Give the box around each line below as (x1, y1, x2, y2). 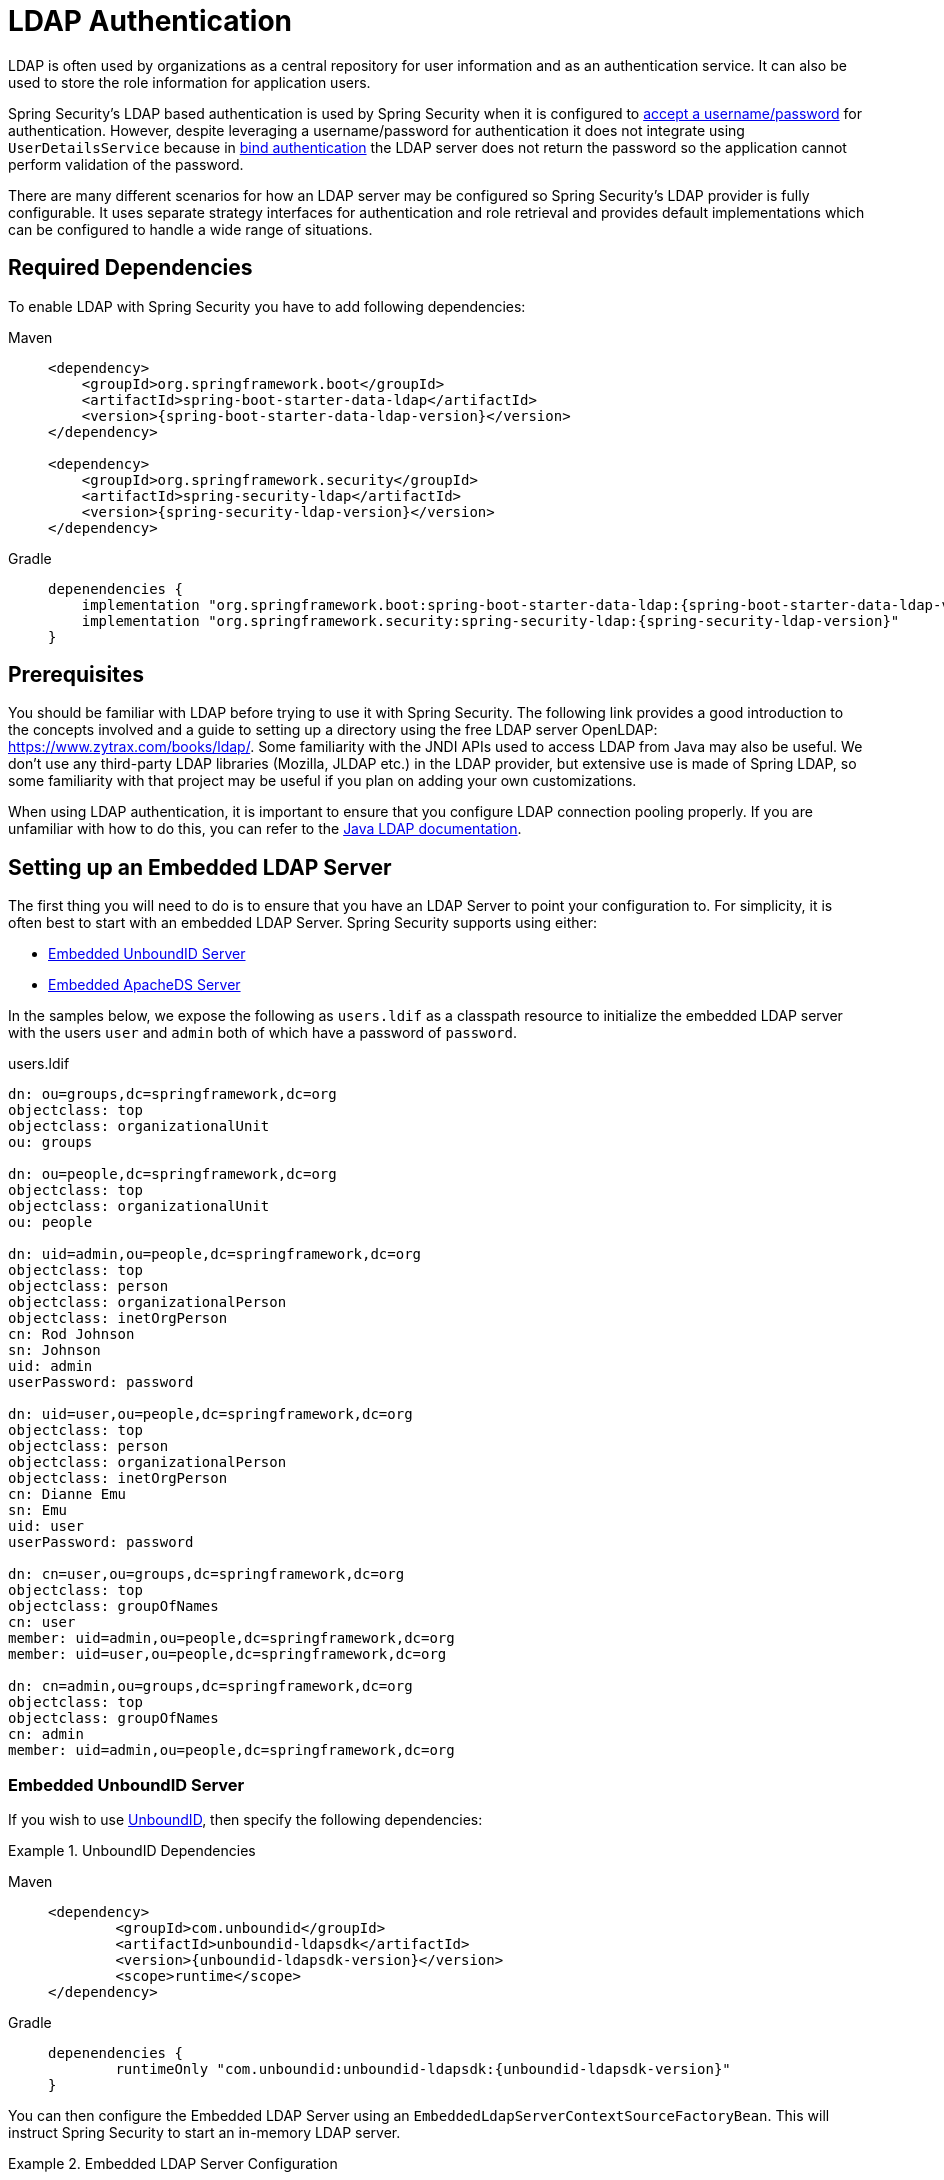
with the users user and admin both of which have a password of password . (8, 1024, 517, 1042)
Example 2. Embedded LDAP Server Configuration (8, 2155, 338, 2173)
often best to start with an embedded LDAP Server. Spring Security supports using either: (8, 914, 597, 932)
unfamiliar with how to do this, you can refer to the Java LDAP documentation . (8, 820, 522, 838)
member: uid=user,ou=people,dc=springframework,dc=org (8, 1646, 447, 1663)
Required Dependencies (8, 255, 253, 281)
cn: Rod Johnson (8, 1326, 135, 1343)
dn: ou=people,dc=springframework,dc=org (8, 1166, 337, 1183)
